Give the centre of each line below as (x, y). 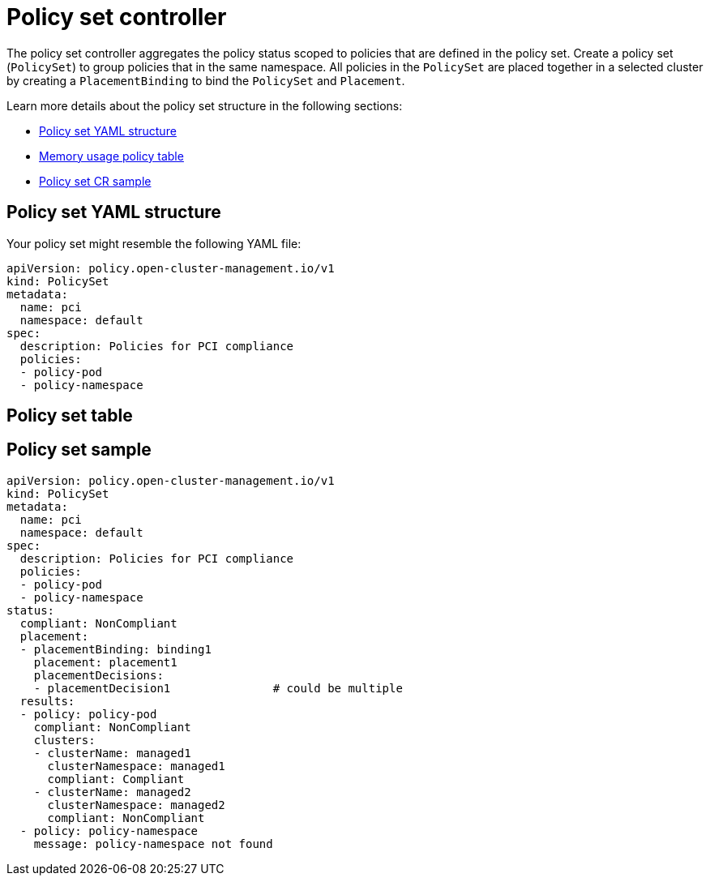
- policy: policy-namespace (109, 831)
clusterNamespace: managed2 (136, 805)
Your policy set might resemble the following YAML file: (154, 243)
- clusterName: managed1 (112, 753)
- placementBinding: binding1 (115, 649)
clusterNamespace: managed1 (136, 766)
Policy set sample (79, 450)
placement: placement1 (105, 662)
